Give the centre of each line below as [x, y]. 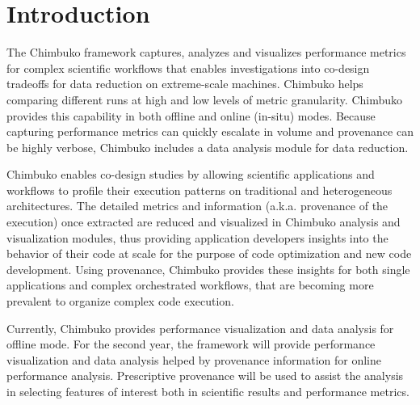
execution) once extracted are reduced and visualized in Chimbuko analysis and [204, 222]
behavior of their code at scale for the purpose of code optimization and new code [209, 253]
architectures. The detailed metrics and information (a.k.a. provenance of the [197, 206]
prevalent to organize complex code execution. [121, 301]
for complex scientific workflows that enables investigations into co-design [188, 67]
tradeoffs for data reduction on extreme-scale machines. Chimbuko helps [185, 84]
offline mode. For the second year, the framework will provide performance [191, 344]
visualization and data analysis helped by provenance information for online [194, 359]
